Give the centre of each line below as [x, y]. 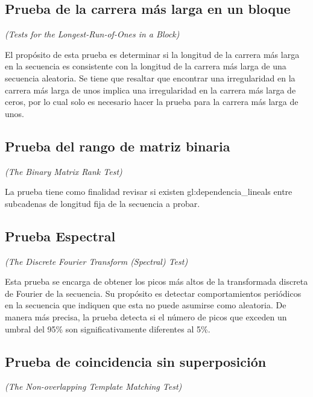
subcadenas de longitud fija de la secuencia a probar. [103, 203]
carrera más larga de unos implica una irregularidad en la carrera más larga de [150, 90]
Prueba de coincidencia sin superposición [136, 361]
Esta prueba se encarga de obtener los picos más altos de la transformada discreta [156, 281]
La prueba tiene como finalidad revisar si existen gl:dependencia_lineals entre [149, 192]
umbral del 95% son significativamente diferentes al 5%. [108, 329]
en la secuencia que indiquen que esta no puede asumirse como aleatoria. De [146, 305]
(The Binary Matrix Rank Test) [64, 171]
